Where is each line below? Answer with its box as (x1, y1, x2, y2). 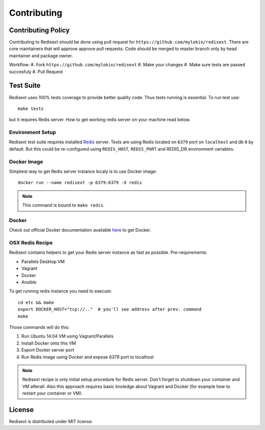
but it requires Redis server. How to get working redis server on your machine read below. (9, 117, 191, 123)
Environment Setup (9, 129, 56, 136)
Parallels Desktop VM (21, 258, 65, 265)
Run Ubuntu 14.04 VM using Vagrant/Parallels (21, 333, 114, 339)
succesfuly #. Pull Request (9, 69, 63, 75)
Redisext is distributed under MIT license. (9, 418, 93, 424)
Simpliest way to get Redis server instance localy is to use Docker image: (9, 168, 157, 174)
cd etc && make (18, 299, 54, 305)
